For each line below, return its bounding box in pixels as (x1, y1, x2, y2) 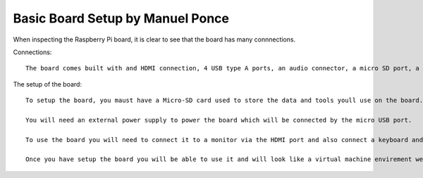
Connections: (13, 48, 52, 56)
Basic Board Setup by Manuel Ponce (13, 11, 229, 26)
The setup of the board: (13, 80, 82, 88)
